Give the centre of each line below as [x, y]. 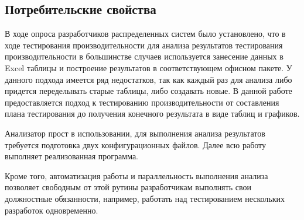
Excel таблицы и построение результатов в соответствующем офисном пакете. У [148, 67]
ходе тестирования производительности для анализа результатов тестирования [144, 45]
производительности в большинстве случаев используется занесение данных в [144, 56]
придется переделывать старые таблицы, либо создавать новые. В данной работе [148, 91]
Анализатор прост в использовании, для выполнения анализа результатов [135, 133]
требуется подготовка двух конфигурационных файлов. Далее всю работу [136, 144]
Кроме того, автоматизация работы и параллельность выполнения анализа [136, 175]
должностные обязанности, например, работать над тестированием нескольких [145, 198]
